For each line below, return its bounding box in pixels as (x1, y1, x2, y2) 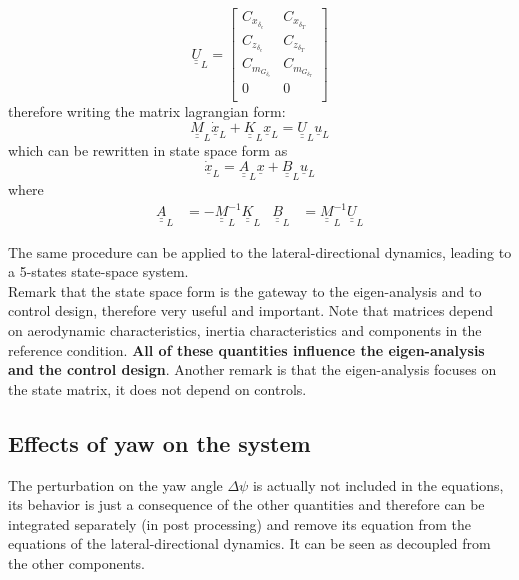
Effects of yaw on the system (8, 427, 311, 458)
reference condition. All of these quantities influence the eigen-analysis (8, 339, 485, 360)
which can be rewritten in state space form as (8, 140, 288, 161)
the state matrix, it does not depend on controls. (8, 378, 307, 399)
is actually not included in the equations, (252, 474, 504, 495)
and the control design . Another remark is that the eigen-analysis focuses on (8, 359, 497, 380)
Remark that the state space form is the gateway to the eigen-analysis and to (8, 280, 482, 301)
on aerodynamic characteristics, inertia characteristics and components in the (8, 320, 482, 341)
